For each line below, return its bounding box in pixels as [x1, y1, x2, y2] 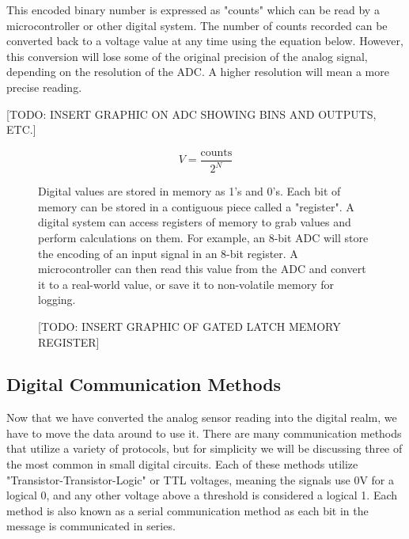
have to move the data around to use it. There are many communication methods [6, 424, 402, 441]
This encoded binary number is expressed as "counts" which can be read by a [6, 2, 380, 17]
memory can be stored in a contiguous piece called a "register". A [38, 198, 354, 214]
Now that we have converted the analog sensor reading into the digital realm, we [6, 409, 397, 426]
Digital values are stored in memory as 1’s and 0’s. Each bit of [38, 183, 341, 199]
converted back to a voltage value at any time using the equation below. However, [6, 32, 403, 49]
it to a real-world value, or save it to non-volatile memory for [38, 275, 334, 292]
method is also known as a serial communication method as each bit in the [6, 502, 369, 518]
